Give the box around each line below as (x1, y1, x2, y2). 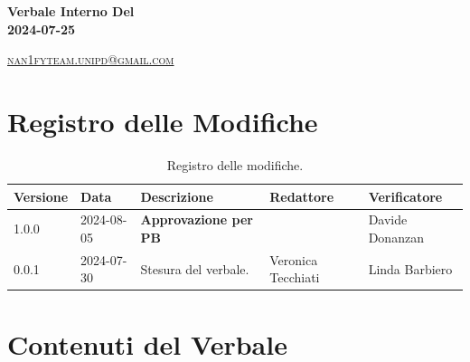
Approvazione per (140, 210, 253, 229)
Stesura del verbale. (140, 259, 249, 278)
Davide (368, 210, 408, 229)
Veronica (269, 250, 318, 269)
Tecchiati (269, 268, 320, 287)
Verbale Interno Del (7, 2, 135, 20)
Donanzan (368, 227, 424, 246)
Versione (14, 186, 69, 205)
